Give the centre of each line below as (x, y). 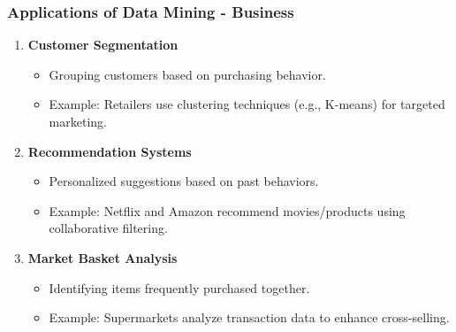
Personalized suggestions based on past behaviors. (184, 181)
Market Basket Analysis (103, 257)
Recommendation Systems (110, 151)
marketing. (78, 121)
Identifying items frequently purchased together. (179, 287)
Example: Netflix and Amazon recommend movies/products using (227, 210)
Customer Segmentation (103, 45)
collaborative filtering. (108, 228)
